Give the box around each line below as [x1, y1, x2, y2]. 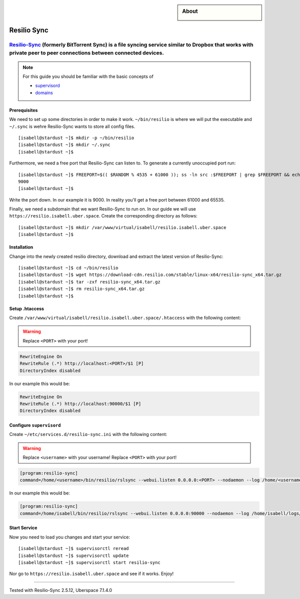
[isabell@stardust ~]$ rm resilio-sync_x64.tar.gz [18, 286, 145, 292]
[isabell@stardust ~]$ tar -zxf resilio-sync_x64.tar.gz [18, 279, 161, 284]
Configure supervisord [9, 422, 61, 428]
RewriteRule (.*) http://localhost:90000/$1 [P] [19, 400, 141, 406]
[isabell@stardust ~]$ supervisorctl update [18, 552, 129, 558]
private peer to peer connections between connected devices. [9, 49, 164, 56]
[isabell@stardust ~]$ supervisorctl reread [18, 545, 129, 551]
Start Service [9, 525, 37, 531]
